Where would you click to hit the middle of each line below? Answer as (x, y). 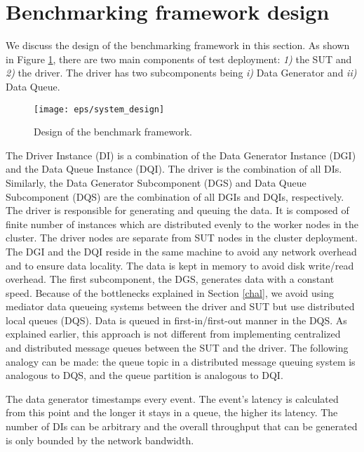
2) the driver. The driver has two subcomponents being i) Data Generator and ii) (181, 73)
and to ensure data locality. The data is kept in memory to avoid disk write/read (180, 265)
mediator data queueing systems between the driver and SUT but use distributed (180, 306)
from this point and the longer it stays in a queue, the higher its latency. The (172, 412)
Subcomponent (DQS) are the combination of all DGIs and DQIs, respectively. (175, 196)
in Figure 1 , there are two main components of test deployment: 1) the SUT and (179, 59)
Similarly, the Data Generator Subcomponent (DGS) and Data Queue (156, 182)
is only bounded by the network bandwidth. (100, 440)
